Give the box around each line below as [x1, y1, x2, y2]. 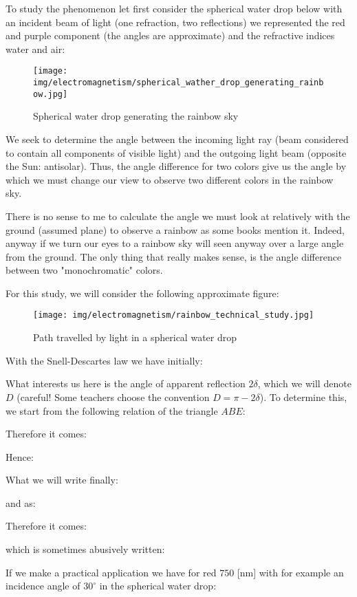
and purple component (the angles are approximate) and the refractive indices [6, 28, 335, 43]
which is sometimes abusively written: [6, 542, 165, 556]
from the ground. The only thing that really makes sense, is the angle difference [6, 249, 342, 263]
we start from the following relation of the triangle [6, 403, 218, 417]
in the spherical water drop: [99, 578, 217, 593]
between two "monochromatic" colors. [6, 263, 163, 277]
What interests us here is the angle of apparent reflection [6, 376, 246, 391]
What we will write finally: [6, 473, 118, 487]
